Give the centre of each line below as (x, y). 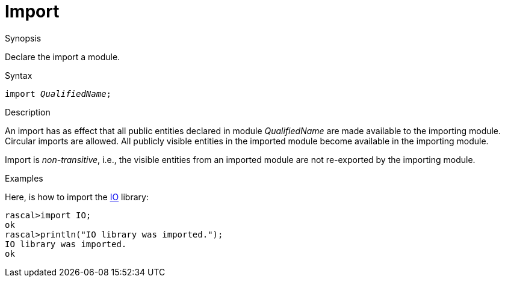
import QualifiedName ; (58, 93)
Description (28, 112)
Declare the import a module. (63, 57)
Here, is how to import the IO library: (77, 197)
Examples (24, 178)
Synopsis (23, 38)
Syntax (19, 75)
